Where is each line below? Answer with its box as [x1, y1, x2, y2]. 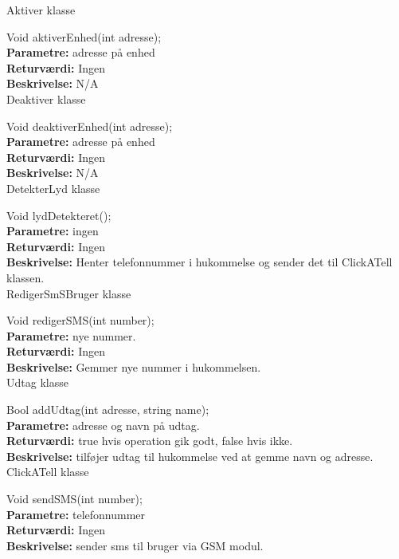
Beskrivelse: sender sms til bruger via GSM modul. [6, 537, 264, 553]
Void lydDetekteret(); [6, 207, 111, 223]
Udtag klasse [6, 374, 68, 391]
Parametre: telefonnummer [6, 506, 146, 522]
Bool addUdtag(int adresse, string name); [6, 401, 209, 418]
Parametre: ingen [6, 222, 99, 239]
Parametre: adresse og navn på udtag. [6, 416, 200, 433]
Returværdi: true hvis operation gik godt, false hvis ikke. [6, 432, 293, 449]
